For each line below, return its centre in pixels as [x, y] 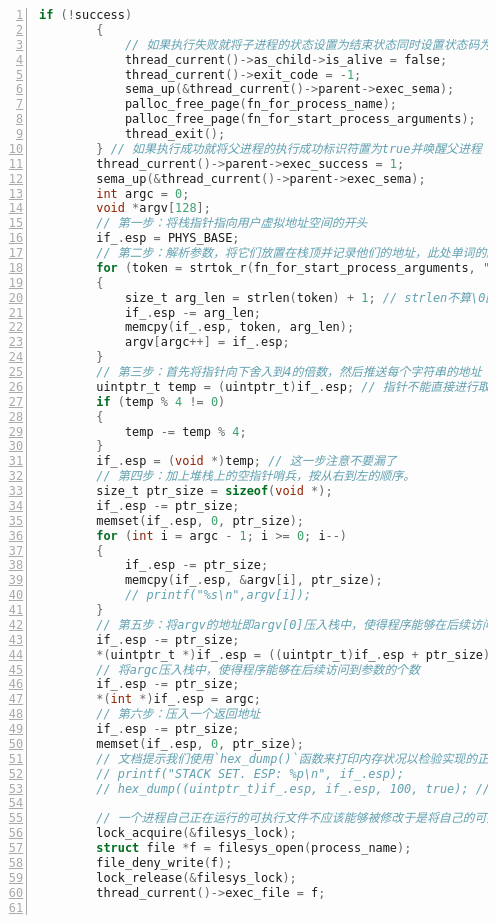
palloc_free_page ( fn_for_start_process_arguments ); [300, 119]
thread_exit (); [175, 134]
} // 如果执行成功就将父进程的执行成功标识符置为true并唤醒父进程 [289, 148]
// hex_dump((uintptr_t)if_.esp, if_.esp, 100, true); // [293, 788]
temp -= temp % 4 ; [185, 431]
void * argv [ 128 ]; [153, 208]
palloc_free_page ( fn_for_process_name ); [260, 104]
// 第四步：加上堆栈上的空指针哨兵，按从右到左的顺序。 [256, 476]
